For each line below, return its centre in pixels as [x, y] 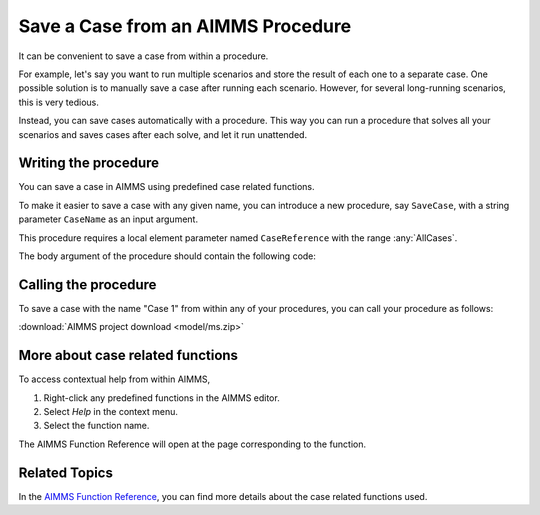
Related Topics [66, 472]
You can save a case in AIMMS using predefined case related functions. [166, 187]
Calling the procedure [87, 284]
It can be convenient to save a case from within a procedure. [143, 56]
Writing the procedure [89, 163]
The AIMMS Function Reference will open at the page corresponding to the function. [192, 444]
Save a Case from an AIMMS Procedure [185, 26]
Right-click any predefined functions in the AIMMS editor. [161, 397]
